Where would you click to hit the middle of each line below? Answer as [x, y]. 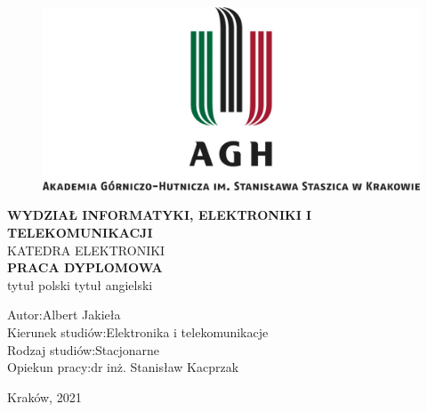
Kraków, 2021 [44, 396]
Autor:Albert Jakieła [64, 315]
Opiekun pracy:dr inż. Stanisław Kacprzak [123, 367]
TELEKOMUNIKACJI [80, 232]
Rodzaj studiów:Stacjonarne [84, 349]
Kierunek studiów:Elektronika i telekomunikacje [138, 331]
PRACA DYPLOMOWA [85, 267]
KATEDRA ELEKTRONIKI [86, 250]
